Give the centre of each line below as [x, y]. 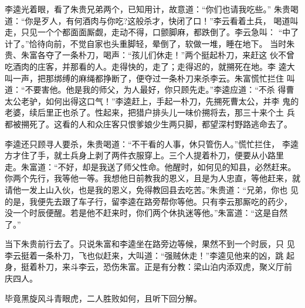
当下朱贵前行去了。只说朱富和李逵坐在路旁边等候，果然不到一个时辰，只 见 [150, 244]
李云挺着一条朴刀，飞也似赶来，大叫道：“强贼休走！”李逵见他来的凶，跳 [144, 255]
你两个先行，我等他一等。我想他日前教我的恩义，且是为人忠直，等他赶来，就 [152, 178]
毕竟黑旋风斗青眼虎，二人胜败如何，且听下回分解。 [103, 298]
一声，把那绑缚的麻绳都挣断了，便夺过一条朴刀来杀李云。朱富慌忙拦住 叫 [154, 78]
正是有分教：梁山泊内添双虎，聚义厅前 [218, 267]
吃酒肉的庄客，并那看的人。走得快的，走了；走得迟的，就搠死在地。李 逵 [146, 66]
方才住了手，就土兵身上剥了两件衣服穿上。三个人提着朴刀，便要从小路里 [144, 155]
